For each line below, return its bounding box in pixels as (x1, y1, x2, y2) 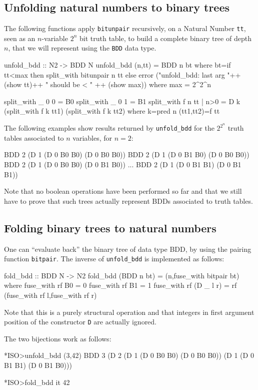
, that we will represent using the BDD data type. (8, 43, 156, 53)
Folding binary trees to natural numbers (4, 220, 216, 235)
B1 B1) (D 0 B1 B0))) (4, 360, 72, 370)
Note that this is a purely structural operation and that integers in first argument (4, 306, 254, 317)
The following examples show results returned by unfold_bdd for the (4, 123, 214, 133)
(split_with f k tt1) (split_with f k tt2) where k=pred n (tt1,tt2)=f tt (4, 106, 220, 116)
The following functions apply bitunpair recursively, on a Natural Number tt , (4, 23, 246, 34)
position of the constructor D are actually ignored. (4, 316, 157, 327)
